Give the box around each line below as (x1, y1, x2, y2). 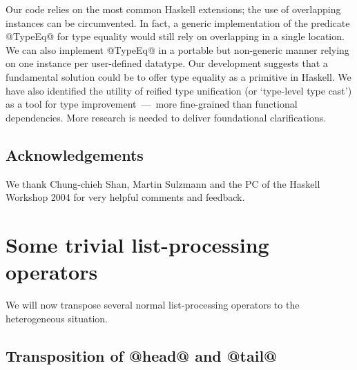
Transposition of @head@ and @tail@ (6, 344, 277, 366)
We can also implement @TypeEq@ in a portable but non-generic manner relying (6, 42, 349, 57)
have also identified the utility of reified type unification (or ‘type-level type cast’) (6, 83, 352, 97)
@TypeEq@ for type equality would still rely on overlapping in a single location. (6, 29, 345, 43)
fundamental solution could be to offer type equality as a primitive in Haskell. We (6, 69, 351, 84)
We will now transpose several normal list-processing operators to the (6, 298, 300, 312)
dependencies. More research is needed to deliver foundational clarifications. (6, 110, 327, 124)
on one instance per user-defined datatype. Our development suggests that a (6, 56, 328, 70)
